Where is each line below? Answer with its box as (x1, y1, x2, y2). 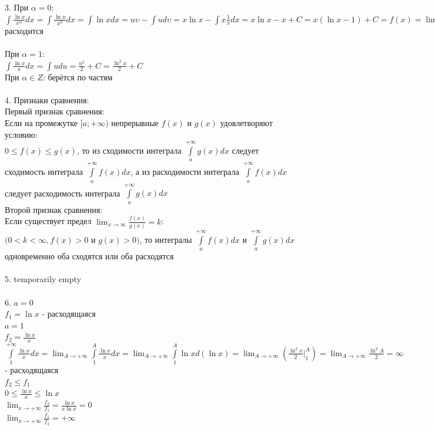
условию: (5, 128, 38, 140)
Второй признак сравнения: (5, 203, 103, 215)
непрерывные (111, 116, 159, 128)
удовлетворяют (220, 116, 273, 128)
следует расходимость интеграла (5, 187, 121, 199)
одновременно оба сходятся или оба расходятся (5, 250, 174, 262)
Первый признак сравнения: (5, 105, 105, 117)
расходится (5, 24, 43, 36)
